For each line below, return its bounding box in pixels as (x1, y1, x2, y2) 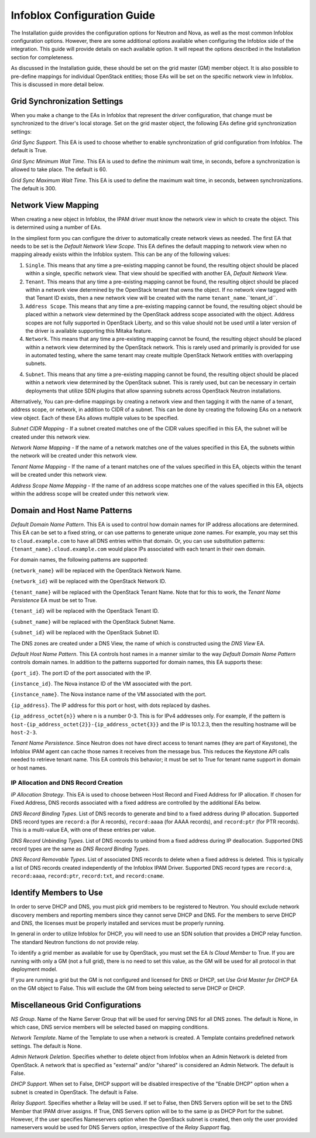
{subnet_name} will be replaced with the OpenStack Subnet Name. (11, 618, 176, 625)
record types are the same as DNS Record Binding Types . (11, 845, 150, 852)
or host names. (11, 764, 47, 771)
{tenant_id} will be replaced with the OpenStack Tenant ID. (11, 607, 159, 614)
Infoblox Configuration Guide (11, 9, 155, 22)
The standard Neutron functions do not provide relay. (11, 938, 139, 945)
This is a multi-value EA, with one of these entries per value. (11, 826, 156, 833)
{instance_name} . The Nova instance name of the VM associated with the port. (11, 691, 207, 698)
